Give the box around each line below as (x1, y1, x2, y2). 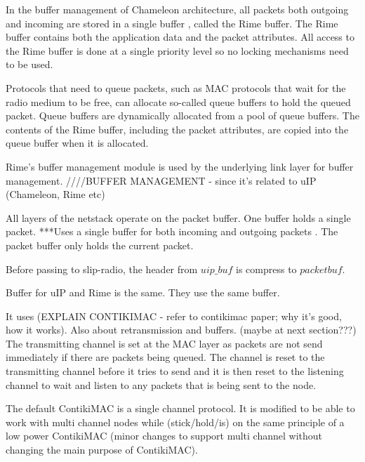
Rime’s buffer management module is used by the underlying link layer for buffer (6, 159, 354, 173)
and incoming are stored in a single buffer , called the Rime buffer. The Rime (6, 15, 338, 30)
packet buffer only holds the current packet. (6, 237, 194, 252)
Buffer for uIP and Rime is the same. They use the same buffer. (6, 285, 280, 300)
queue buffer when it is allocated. (6, 136, 149, 150)
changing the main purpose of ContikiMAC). (6, 442, 198, 457)
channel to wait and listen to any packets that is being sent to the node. (6, 377, 317, 392)
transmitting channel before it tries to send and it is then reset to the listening (6, 364, 344, 378)
